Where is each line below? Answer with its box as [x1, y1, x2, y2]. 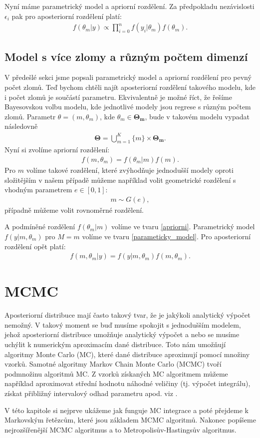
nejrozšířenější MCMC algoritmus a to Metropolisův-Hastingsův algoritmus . [4, 424, 237, 435]
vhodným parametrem [4, 184, 72, 195]
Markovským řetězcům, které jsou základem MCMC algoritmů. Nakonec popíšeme [4, 415, 256, 425]
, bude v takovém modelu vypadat [145, 111, 250, 121]
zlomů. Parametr [4, 111, 56, 121]
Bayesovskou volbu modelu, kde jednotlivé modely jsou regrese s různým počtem [4, 101, 251, 112]
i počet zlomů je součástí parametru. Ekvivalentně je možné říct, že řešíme [4, 91, 232, 102]
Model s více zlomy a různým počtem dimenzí [4, 48, 248, 64]
